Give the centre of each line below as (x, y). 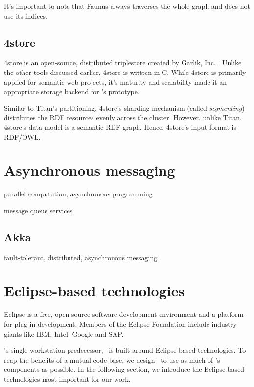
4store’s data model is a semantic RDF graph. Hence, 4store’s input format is (120, 127)
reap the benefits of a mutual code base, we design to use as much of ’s (112, 359)
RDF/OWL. (22, 136)
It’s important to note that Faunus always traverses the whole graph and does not (127, 6)
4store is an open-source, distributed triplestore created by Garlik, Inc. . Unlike (123, 62)
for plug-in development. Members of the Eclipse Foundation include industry (120, 324)
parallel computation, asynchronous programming (78, 194)
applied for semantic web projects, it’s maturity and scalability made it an (115, 82)
